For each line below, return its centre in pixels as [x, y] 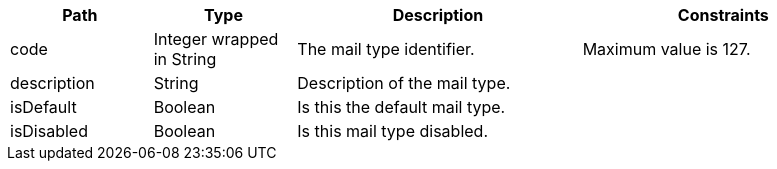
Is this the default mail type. [401, 107]
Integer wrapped [216, 39]
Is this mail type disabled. [392, 131]
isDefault [43, 107]
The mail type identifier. [386, 49]
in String [185, 59]
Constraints [723, 15]
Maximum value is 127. [666, 49]
